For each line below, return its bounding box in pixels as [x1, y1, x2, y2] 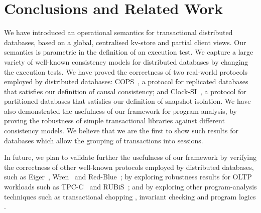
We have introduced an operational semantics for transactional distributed [4, 27, 233, 38]
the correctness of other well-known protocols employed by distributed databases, [4, 161, 254, 172]
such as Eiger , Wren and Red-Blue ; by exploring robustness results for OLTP [4, 171, 252, 182]
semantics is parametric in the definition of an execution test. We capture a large [4, 47, 253, 57]
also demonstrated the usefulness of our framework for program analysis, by [4, 105, 237, 116]
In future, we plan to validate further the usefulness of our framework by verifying [4, 152, 256, 162]
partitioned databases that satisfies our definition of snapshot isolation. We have [4, 96, 251, 106]
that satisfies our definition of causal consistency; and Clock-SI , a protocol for [4, 86, 246, 96]
